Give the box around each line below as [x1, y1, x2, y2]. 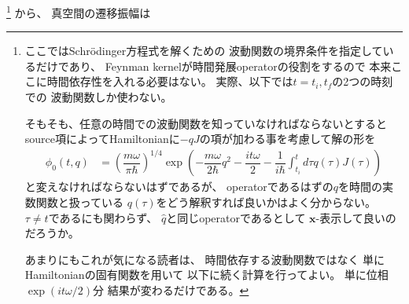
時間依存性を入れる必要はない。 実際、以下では [46, 73, 293, 90]
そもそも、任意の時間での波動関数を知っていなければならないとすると [24, 115, 387, 131]
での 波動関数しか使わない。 [24, 89, 172, 105]
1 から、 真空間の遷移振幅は [6, 2, 151, 20]
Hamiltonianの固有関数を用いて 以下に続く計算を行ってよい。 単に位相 [24, 266, 389, 283]
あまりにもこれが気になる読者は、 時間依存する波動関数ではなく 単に [24, 251, 385, 267]
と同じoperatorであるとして [166, 209, 306, 225]
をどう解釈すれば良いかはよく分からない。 [156, 193, 377, 210]
